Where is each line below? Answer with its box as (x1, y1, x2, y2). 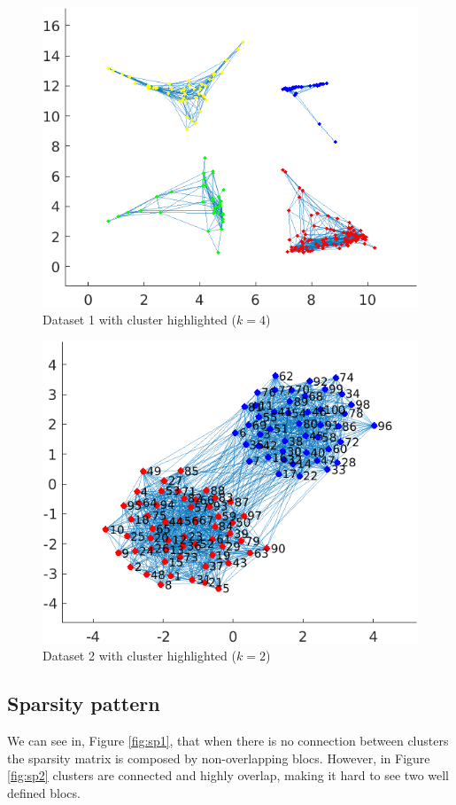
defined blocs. (7, 783, 81, 801)
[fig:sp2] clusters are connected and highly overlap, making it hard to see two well (7, 766, 450, 785)
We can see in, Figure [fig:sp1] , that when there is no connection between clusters (7, 731, 449, 750)
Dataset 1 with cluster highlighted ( (43, 309, 236, 328)
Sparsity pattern (7, 690, 160, 717)
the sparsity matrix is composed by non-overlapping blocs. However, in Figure (7, 748, 430, 767)
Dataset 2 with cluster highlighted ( (43, 646, 236, 665)
